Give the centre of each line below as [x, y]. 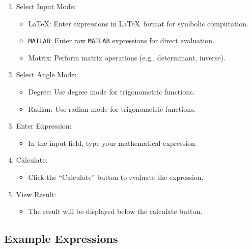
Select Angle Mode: [46, 74]
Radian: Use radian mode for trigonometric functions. [112, 108]
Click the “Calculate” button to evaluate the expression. [116, 177]
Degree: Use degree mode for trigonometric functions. [111, 92]
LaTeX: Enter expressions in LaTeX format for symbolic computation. [138, 23]
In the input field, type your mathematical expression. [113, 143]
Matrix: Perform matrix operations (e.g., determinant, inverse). [127, 57]
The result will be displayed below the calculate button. [115, 211]
